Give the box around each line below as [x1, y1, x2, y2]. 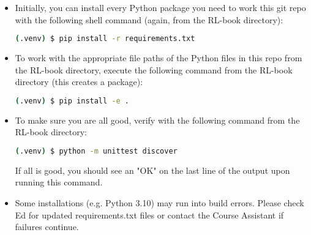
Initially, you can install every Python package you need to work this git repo [15, 1, 306, 13]
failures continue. [15, 220, 79, 233]
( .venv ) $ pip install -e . [15, 96, 130, 105]
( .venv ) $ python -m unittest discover [15, 146, 178, 155]
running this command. [15, 176, 103, 188]
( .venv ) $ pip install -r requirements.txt [15, 34, 195, 43]
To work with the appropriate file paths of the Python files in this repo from [15, 51, 302, 64]
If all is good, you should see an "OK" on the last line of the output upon [15, 163, 290, 176]
